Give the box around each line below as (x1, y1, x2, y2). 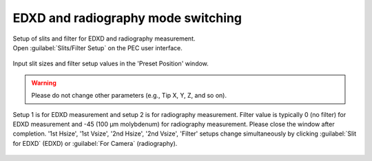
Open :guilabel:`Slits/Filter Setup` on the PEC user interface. (12, 43, 183, 52)
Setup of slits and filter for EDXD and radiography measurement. (12, 34, 196, 43)
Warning (31, 78, 56, 87)
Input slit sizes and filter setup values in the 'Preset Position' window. (12, 59, 209, 68)
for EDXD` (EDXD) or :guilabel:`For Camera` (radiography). (12, 139, 178, 147)
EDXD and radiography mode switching (12, 10, 242, 25)
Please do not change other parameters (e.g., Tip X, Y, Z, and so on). (31, 92, 227, 100)
